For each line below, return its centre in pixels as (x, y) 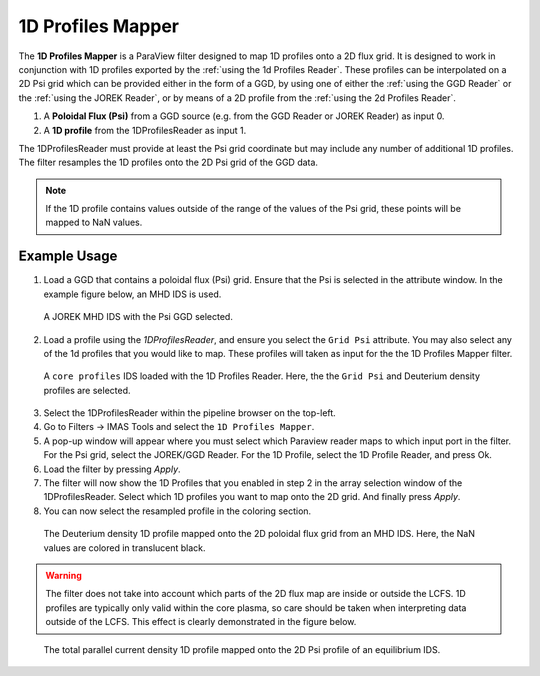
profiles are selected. (87, 390)
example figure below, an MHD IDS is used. (132, 294)
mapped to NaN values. (94, 222)
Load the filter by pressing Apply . (112, 469)
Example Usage (68, 256)
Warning (63, 575)
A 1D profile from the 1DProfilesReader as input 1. (145, 130)
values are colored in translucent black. (124, 547)
